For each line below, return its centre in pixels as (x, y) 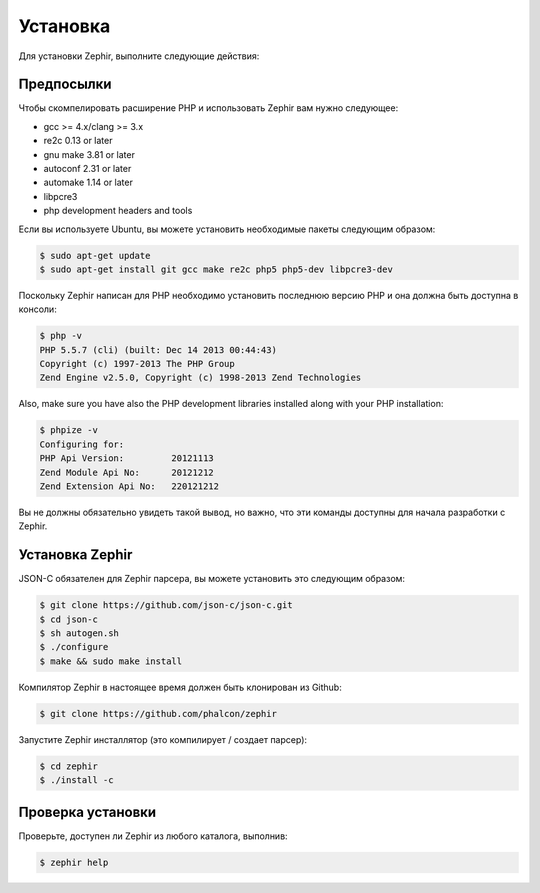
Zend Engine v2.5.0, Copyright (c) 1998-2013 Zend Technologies (200, 378)
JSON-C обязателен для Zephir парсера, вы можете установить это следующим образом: (211, 579)
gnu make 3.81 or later (89, 154)
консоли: (37, 309)
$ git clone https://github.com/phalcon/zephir (158, 713)
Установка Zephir (75, 555)
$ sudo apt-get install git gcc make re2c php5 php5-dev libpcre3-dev (216, 269)
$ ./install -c (76, 780)
